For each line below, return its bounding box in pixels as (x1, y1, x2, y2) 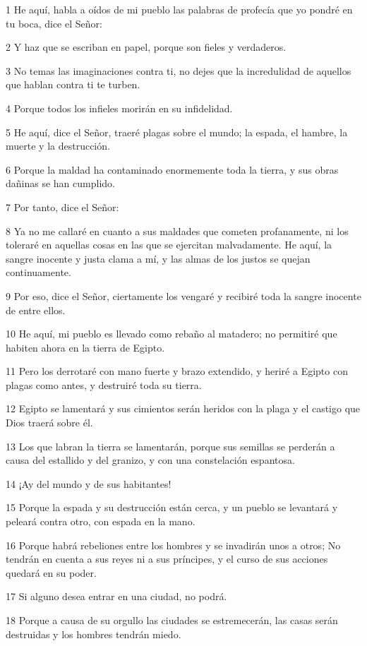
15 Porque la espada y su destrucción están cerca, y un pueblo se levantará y (6, 500, 338, 515)
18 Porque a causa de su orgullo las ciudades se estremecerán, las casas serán (6, 613, 338, 627)
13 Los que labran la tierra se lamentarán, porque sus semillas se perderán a (6, 438, 335, 453)
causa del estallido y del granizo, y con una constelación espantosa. (6, 453, 295, 467)
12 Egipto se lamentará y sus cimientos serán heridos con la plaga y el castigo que (6, 401, 361, 416)
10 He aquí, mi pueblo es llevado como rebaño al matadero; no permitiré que (6, 326, 337, 341)
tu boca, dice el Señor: (6, 16, 102, 30)
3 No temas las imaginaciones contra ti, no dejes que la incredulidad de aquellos (6, 63, 351, 78)
